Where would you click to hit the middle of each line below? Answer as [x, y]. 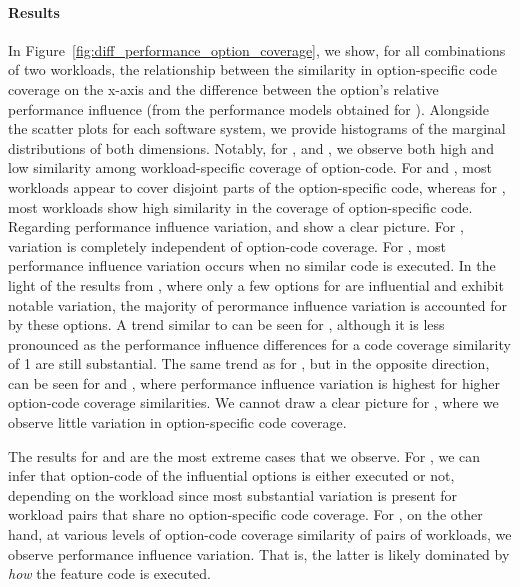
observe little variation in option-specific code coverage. [177, 422]
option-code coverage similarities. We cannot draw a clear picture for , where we [253, 402]
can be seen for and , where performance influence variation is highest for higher [254, 382]
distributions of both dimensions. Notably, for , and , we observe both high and [251, 147]
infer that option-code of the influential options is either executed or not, [231, 475]
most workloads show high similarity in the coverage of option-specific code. [240, 206]
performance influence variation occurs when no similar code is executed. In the [252, 265]
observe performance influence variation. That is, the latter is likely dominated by [259, 553]
